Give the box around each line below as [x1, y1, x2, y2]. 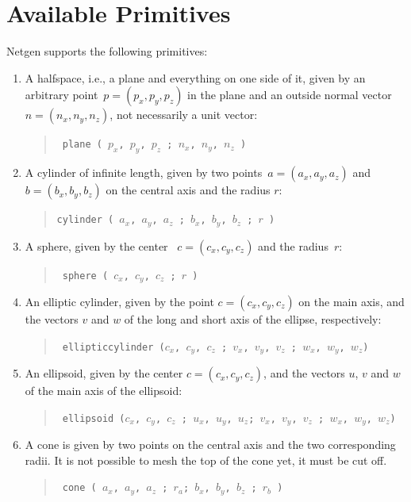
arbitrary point [25, 86, 98, 103]
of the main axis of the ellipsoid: [25, 382, 182, 399]
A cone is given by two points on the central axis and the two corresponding [25, 436, 396, 453]
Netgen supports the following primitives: [6, 43, 208, 59]
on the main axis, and [298, 293, 405, 310]
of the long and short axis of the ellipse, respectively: [124, 311, 382, 328]
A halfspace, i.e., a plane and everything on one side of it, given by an [25, 69, 366, 86]
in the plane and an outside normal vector [187, 86, 392, 103]
